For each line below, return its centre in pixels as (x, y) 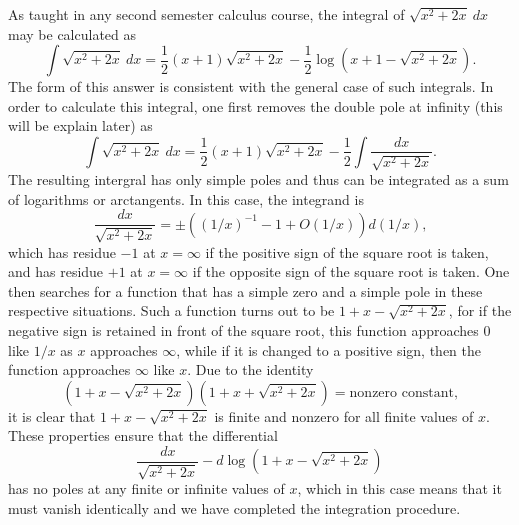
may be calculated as (72, 33)
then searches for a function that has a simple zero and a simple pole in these (245, 290)
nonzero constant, (403, 392)
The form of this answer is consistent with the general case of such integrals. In (251, 86)
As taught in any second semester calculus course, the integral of (206, 14)
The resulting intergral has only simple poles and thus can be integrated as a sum (258, 178)
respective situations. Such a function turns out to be (171, 310)
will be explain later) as (80, 125)
